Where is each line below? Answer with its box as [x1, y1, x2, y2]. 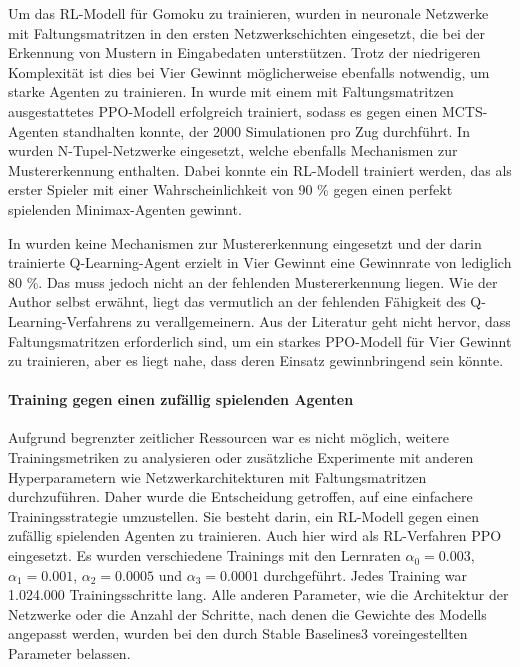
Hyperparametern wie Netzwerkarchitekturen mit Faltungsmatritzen [8, 466, 427, 487]
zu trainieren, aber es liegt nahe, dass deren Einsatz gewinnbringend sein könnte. [8, 350, 504, 371]
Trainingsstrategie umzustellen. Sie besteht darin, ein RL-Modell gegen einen [8, 505, 479, 526]
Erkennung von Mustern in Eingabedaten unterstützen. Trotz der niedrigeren [8, 42, 481, 63]
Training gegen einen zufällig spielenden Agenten [8, 389, 354, 410]
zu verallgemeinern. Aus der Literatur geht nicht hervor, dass [136, 310, 511, 331]
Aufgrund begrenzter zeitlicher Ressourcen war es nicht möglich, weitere [8, 427, 449, 448]
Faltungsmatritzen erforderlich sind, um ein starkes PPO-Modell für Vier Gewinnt [8, 330, 512, 351]
